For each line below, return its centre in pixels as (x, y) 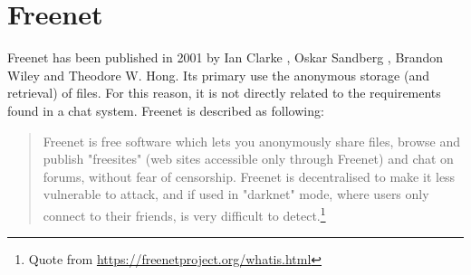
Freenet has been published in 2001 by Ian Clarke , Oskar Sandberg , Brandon (226, 57)
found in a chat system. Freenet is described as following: (166, 110)
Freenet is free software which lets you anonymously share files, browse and (251, 141)
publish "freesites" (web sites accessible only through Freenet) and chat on (248, 159)
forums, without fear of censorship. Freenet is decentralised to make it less (249, 176)
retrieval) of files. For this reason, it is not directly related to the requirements (224, 93)
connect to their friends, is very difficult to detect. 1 (184, 213)
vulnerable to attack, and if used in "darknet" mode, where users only (236, 194)
